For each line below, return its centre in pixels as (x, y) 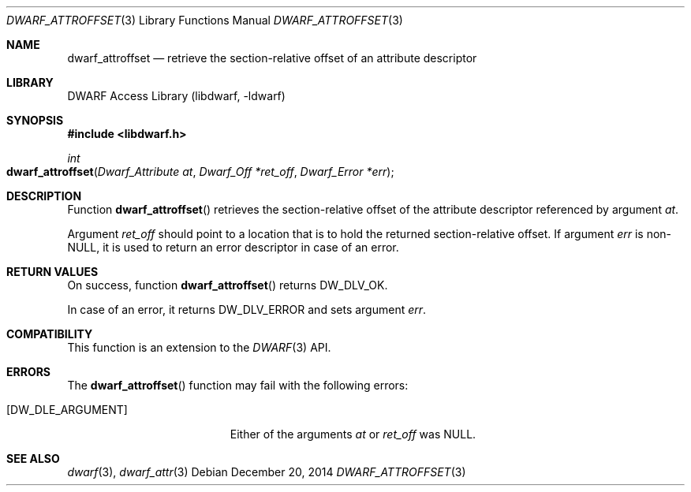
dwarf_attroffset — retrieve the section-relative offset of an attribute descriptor (272, 58)
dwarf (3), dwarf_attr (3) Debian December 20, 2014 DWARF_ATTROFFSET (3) (267, 472)
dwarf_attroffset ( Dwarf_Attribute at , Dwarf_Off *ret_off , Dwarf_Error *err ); (200, 171)
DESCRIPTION (44, 196)
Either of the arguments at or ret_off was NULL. (353, 434)
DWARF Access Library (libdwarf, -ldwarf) (176, 96)
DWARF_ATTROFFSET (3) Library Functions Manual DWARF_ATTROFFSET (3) (205, 20)
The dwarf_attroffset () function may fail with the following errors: (238, 385)
